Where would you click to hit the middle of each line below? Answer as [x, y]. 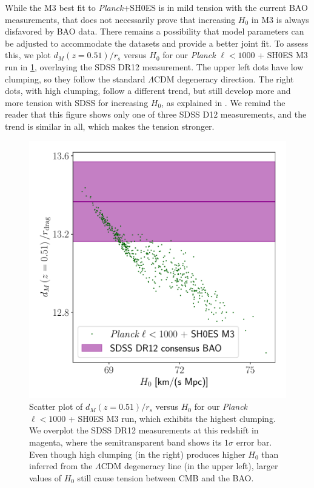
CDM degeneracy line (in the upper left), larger [189, 466]
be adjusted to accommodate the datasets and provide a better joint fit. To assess [157, 43]
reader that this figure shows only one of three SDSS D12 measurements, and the [156, 114]
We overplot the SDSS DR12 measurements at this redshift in [144, 430]
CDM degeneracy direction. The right [224, 79]
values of [45, 477]
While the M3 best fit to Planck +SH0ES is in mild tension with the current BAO [156, 7]
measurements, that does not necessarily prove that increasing [120, 19]
